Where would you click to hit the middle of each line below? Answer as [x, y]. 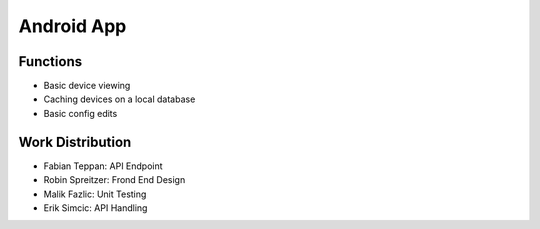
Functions [50, 61]
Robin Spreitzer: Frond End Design [114, 180]
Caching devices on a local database [119, 99]
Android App [72, 26]
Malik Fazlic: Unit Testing [95, 194]
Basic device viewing [87, 86]
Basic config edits [80, 113]
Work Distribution [75, 141]
